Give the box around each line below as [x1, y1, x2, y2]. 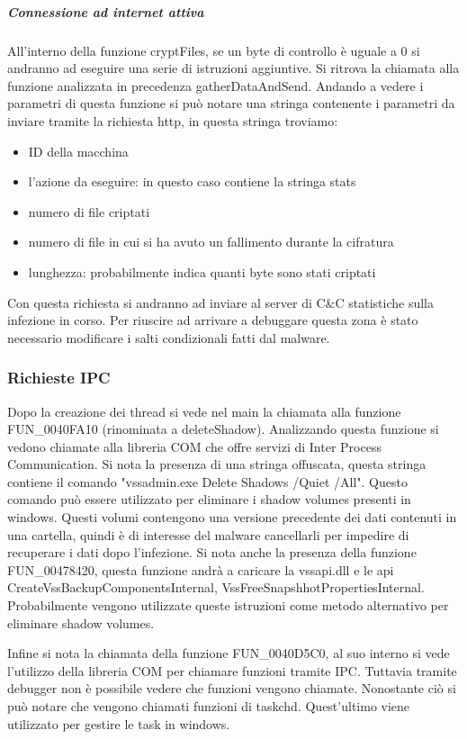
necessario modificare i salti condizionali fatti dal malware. [7, 328, 330, 347]
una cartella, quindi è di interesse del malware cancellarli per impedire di [7, 525, 409, 544]
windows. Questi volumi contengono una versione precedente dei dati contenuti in [7, 508, 457, 527]
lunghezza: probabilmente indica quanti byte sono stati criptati [28, 262, 376, 281]
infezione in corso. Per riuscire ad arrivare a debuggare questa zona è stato [7, 311, 418, 329]
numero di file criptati [28, 202, 150, 221]
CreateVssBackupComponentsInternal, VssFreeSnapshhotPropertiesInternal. [7, 578, 425, 597]
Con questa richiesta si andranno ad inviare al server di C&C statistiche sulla [7, 293, 434, 311]
